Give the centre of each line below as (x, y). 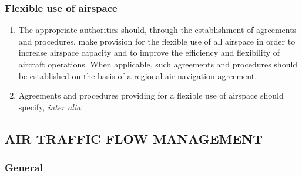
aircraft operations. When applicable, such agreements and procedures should (158, 64)
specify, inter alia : (51, 106)
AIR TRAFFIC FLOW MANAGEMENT (134, 138)
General (24, 167)
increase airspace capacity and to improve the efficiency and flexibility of (149, 53)
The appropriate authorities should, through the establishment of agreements (157, 30)
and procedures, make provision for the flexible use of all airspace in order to (157, 41)
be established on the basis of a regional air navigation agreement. (138, 75)
